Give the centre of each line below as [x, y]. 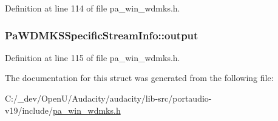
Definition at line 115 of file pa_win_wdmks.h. [93, 57]
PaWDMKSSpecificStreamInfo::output [102, 35]
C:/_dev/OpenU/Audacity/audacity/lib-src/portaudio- [108, 98]
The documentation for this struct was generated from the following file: [139, 78]
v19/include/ [29, 110]
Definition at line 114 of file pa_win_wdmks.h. [93, 8]
